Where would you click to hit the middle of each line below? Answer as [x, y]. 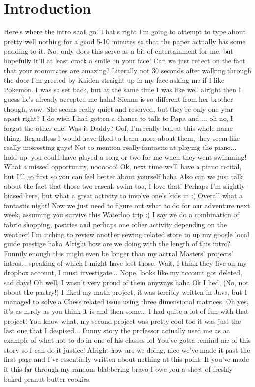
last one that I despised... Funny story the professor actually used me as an [117, 330]
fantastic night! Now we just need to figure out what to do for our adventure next [127, 205]
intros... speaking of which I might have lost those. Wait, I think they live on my [125, 263]
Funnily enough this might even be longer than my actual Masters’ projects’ [119, 253]
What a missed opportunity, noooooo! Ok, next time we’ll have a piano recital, [123, 166]
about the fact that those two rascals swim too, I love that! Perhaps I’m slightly [125, 186]
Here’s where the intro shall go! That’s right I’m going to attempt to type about [125, 32]
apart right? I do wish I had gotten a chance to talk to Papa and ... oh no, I [119, 118]
